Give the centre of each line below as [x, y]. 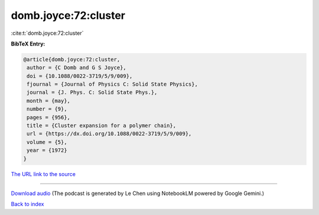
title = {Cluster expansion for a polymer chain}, [102, 126]
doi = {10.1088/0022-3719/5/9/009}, [80, 76]
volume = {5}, [47, 142]
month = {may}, [49, 101]
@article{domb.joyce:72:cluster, [72, 59]
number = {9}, [47, 109]
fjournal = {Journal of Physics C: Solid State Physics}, [112, 84]
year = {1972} [47, 150]
